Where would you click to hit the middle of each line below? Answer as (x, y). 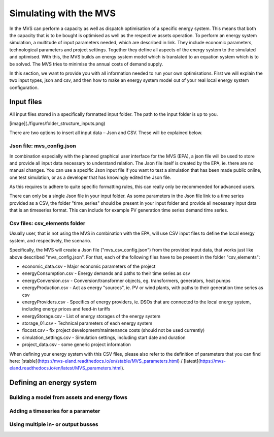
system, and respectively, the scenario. (50, 240)
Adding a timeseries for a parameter (55, 411)
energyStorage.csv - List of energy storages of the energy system (91, 316)
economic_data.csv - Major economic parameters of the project (89, 266)
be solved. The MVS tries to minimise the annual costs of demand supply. (86, 64)
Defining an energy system (53, 383)
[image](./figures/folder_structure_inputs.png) (57, 123)
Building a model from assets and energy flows (68, 397)
